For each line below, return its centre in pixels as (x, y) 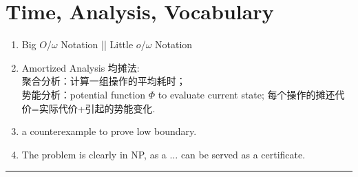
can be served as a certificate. (243, 154)
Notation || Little (97, 44)
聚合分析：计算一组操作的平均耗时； (104, 81)
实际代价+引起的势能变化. (97, 108)
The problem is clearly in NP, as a (94, 154)
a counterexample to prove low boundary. (109, 131)
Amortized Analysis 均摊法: (81, 67)
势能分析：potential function (84, 94)
